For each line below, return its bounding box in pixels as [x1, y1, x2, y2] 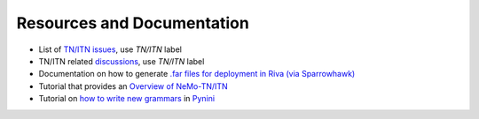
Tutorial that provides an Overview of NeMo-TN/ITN [38, 80, 228, 92]
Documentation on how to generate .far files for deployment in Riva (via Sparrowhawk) [38, 69, 356, 79]
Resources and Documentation [16, 13, 250, 33]
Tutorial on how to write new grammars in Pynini [38, 93, 216, 104]
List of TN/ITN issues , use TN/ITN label [38, 44, 182, 55]
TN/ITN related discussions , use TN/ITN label [38, 56, 205, 66]
